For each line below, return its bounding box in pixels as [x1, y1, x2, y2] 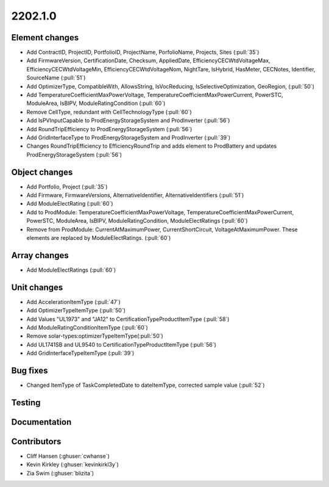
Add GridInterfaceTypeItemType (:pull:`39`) [26, 350, 135, 357]
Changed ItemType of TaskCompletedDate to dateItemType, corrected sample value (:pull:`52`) [26, 381, 265, 389]
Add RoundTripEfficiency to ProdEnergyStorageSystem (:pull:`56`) [26, 125, 193, 132]
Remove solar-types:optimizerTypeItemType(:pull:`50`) [26, 333, 164, 340]
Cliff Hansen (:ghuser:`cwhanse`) [26, 452, 110, 460]
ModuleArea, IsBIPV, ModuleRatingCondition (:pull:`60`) [26, 99, 166, 107]
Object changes [11, 167, 73, 177]
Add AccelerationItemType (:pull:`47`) [26, 298, 121, 305]
